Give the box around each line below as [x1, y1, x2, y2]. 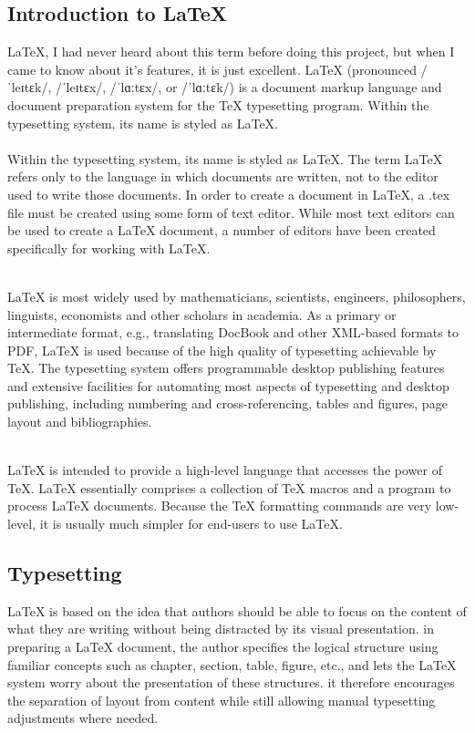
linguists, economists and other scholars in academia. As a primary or [7, 305, 397, 324]
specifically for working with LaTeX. [7, 238, 211, 257]
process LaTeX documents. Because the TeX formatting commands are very [7, 496, 432, 515]
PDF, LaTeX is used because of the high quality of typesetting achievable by [7, 340, 437, 359]
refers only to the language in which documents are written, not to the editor [7, 167, 439, 186]
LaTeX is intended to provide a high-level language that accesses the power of [7, 460, 442, 480]
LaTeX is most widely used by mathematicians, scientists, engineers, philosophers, [7, 286, 466, 305]
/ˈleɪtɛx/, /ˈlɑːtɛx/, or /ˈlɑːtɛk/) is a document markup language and [55, 77, 442, 97]
